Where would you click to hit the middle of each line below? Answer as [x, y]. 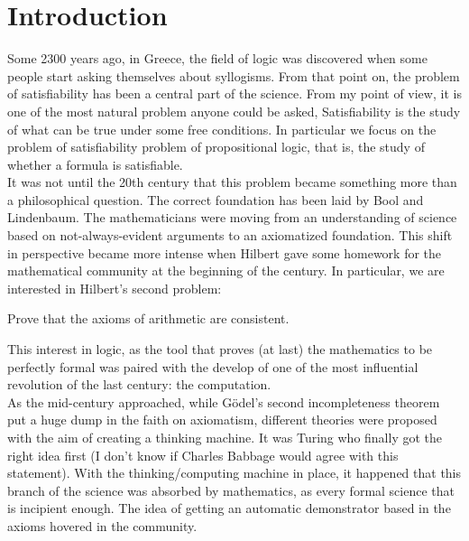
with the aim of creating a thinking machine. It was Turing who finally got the [225, 437]
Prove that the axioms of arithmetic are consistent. [148, 318]
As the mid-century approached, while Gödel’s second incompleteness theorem [224, 401]
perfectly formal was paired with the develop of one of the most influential [213, 366]
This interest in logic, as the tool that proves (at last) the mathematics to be [220, 349]
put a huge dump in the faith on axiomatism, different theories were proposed [222, 420]
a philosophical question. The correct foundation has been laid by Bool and [216, 199]
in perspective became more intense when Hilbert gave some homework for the [225, 252]
